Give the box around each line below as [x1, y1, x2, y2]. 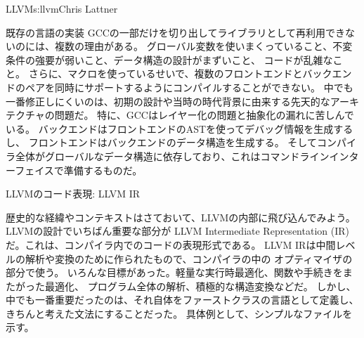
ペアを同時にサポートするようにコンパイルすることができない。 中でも [25, 79, 353, 94]
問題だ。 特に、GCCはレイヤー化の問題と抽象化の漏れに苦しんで [54, 108, 354, 122]
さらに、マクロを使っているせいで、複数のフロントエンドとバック [28, 66, 332, 81]
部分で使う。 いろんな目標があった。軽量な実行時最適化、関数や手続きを [6, 265, 343, 280]
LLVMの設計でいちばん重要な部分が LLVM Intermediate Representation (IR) [6, 223, 349, 238]
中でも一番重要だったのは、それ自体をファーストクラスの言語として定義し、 [6, 292, 359, 307]
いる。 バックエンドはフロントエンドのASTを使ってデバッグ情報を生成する [6, 121, 353, 136]
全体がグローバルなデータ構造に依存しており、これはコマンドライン [15, 148, 330, 163]
